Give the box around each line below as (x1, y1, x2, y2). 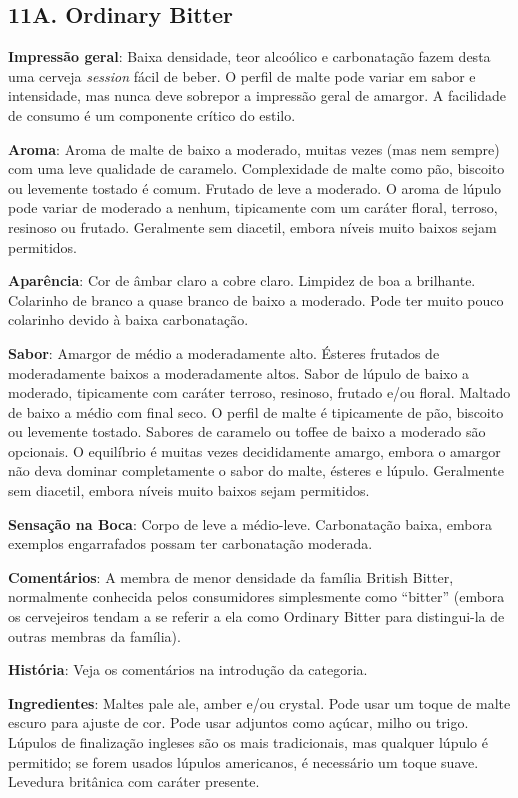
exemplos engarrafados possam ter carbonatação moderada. (8, 533, 373, 554)
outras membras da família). (8, 625, 181, 646)
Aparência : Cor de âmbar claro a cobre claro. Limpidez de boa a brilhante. (8, 270, 476, 291)
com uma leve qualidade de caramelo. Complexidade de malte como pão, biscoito (8, 158, 505, 179)
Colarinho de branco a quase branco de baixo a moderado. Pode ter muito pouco (8, 289, 504, 310)
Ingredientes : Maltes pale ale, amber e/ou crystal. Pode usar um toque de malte (8, 692, 511, 713)
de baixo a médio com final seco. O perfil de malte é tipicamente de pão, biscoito (8, 401, 504, 422)
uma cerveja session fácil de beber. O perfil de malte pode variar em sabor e (8, 65, 476, 86)
